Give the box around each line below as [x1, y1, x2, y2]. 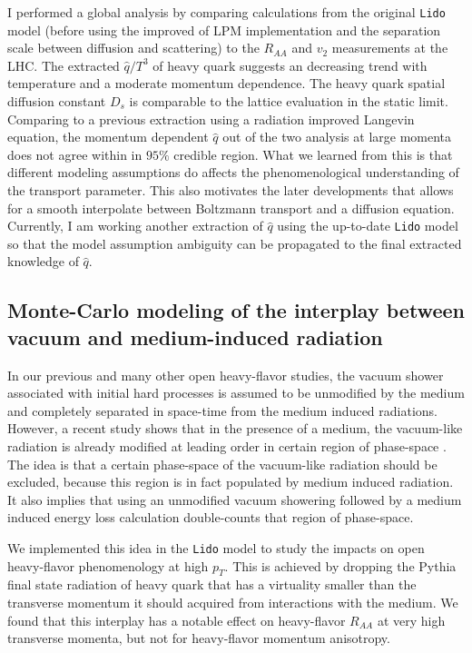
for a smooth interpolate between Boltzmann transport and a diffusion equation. [7, 198, 455, 217]
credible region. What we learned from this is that [173, 144, 453, 163]
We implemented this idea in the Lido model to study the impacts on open [7, 538, 425, 557]
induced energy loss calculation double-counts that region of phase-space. [7, 508, 414, 527]
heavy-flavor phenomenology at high [7, 556, 209, 575]
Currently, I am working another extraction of [7, 216, 263, 235]
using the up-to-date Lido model [277, 216, 458, 235]
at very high [377, 610, 446, 629]
